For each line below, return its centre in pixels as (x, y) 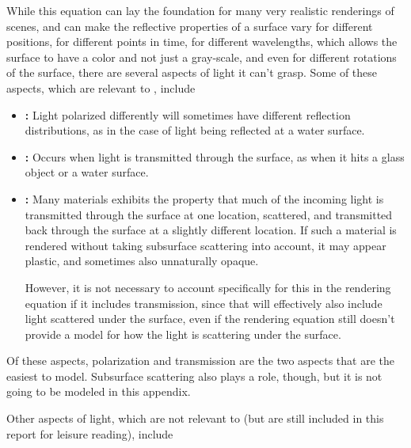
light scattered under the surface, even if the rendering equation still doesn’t (210, 319)
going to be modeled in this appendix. (99, 391)
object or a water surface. (87, 172)
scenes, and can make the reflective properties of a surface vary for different (190, 26)
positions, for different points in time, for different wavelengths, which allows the (202, 42)
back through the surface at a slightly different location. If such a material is (211, 230)
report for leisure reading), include (90, 433)
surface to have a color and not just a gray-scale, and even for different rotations (202, 57)
